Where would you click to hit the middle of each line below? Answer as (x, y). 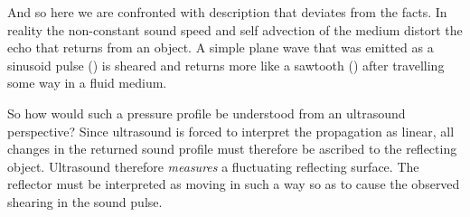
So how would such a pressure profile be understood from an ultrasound (207, 113)
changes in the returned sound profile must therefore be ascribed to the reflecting (232, 149)
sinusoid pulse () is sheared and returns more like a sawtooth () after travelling (226, 65)
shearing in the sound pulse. (85, 201)
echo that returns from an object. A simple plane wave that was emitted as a (221, 47)
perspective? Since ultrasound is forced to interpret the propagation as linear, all (231, 131)
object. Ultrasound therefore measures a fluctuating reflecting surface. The (213, 166)
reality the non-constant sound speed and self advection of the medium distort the (235, 29)
